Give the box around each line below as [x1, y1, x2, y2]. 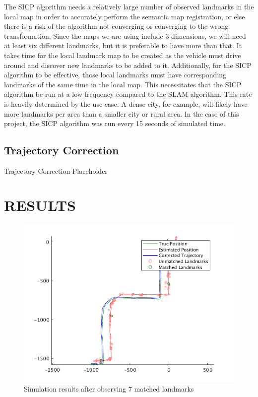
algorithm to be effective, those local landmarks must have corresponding [4, 69, 227, 80]
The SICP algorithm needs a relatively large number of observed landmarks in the [4, 1, 254, 11]
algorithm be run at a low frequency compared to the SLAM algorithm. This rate [4, 89, 252, 99]
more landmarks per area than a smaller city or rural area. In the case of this [4, 108, 239, 119]
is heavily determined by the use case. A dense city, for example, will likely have [4, 98, 248, 109]
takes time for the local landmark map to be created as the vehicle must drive [4, 50, 241, 60]
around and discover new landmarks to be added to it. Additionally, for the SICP [4, 60, 252, 70]
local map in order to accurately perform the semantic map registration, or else [4, 11, 245, 21]
